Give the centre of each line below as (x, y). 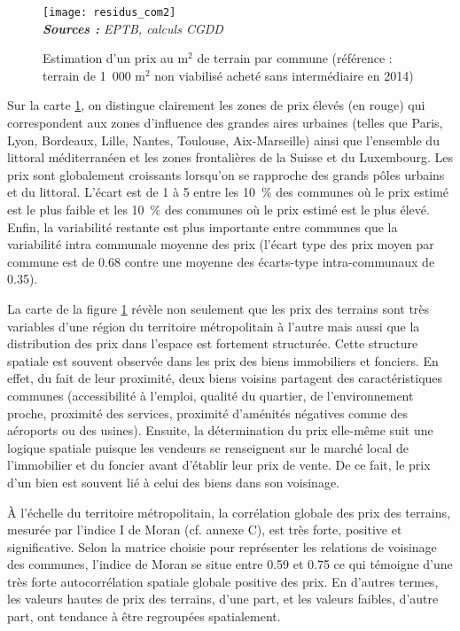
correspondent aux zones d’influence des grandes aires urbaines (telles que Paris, (225, 123)
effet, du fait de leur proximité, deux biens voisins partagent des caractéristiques (225, 378)
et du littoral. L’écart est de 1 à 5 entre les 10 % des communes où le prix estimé (228, 192)
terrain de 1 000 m (94, 75)
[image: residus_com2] (109, 12)
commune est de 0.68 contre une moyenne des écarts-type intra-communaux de (221, 261)
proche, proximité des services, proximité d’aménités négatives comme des (208, 413)
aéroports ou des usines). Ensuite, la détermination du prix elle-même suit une (220, 430)
